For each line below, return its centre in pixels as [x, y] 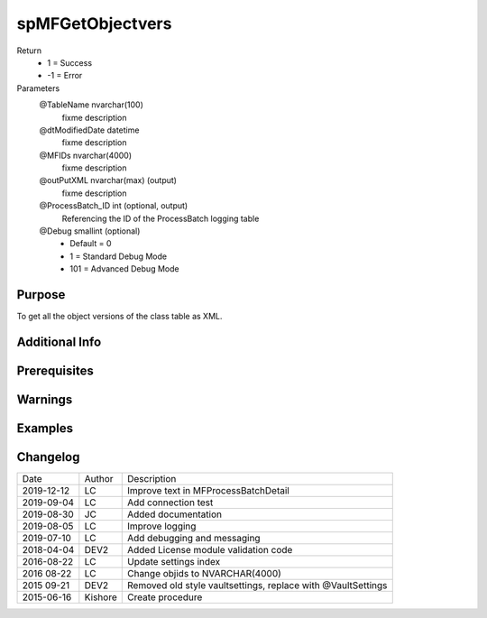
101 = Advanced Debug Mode [124, 269]
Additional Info [59, 341]
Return [29, 51]
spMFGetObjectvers [94, 23]
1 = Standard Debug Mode [118, 256]
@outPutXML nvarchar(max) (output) [108, 180]
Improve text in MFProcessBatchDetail [208, 491]
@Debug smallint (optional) [90, 231]
